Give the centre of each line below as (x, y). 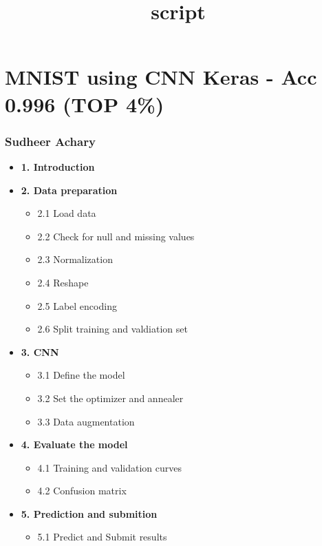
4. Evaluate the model (74, 444)
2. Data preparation (69, 190)
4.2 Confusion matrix (82, 491)
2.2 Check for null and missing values (116, 236)
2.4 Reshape (63, 282)
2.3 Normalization (75, 259)
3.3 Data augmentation (86, 421)
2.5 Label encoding (77, 305)
